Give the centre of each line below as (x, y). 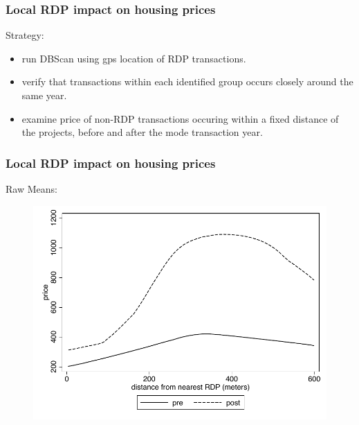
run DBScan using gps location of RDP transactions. (134, 58)
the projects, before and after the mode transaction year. (142, 132)
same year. (44, 95)
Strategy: (25, 35)
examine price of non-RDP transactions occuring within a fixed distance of (180, 118)
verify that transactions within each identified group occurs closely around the (187, 81)
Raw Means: (31, 189)
